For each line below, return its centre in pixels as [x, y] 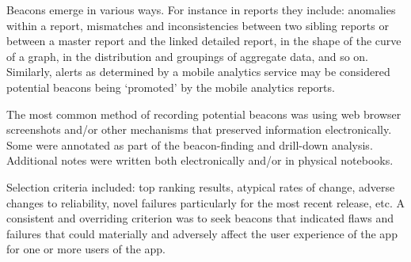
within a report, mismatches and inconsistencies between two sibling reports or [198, 25]
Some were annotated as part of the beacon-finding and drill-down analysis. [190, 144]
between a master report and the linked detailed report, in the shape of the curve [204, 41]
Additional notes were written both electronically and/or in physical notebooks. [200, 160]
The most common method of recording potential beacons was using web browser [204, 114]
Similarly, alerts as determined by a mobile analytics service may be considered [198, 72]
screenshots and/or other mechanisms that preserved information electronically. [199, 129]
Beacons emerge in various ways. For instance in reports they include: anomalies [201, 9]
